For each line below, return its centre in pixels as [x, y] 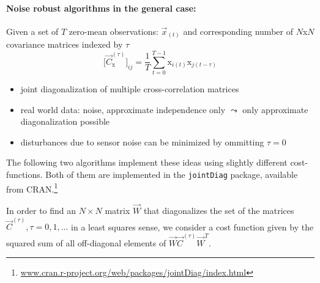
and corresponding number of [238, 31]
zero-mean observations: [113, 31]
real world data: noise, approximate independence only [123, 109]
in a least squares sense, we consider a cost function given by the [192, 226]
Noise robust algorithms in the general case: [101, 8]
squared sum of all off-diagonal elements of [86, 242]
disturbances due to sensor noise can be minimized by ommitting [142, 141]
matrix [117, 211]
